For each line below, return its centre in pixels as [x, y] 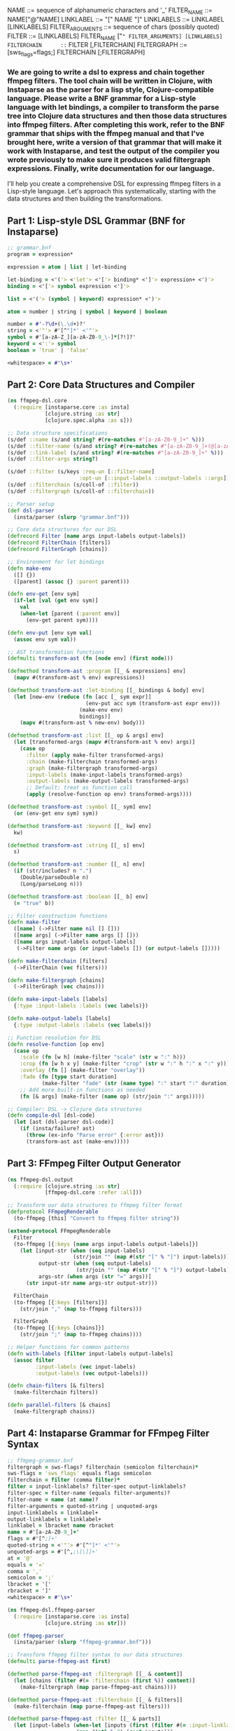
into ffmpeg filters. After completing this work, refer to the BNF [116, 125]
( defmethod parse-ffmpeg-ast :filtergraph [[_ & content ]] [95, 1674]
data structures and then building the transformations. [85, 198]
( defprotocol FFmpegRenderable [53, 1212]
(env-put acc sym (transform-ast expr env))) [152, 703]
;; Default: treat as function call [79, 788]
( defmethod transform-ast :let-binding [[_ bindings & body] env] [106, 691]
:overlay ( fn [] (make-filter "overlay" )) [83, 1071]
